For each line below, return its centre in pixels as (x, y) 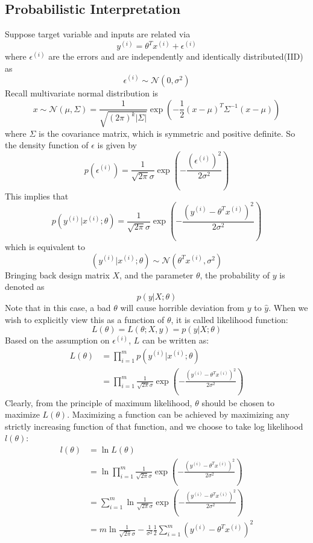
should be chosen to (238, 402)
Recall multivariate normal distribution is (82, 93)
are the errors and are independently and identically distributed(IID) (176, 56)
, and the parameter (156, 275)
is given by (117, 145)
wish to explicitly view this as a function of (85, 319)
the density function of (47, 145)
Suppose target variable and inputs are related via (98, 34)
